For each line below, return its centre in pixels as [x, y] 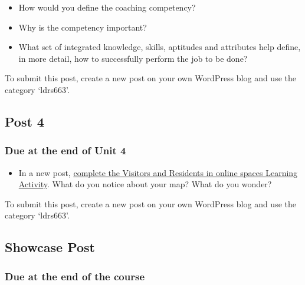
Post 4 [24, 121]
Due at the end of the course [75, 276]
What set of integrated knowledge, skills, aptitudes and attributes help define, [160, 47]
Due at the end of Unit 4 [65, 150]
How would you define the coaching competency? [107, 7]
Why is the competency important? [83, 27]
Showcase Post [50, 247]
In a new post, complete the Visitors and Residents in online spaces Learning [158, 172]
